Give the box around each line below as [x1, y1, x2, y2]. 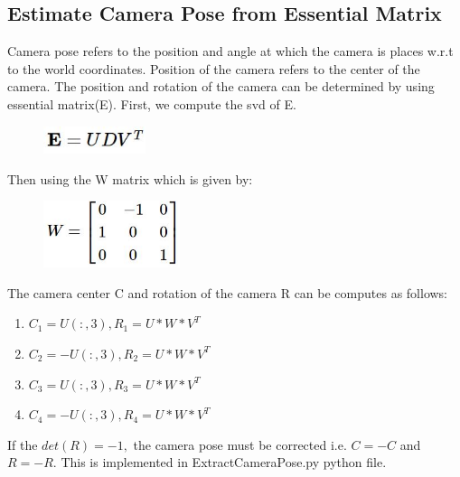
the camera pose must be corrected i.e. [133, 435, 347, 454]
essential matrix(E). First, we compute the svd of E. [7, 94, 296, 113]
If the [7, 435, 38, 454]
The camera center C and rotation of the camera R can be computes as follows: [7, 283, 448, 302]
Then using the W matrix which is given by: [7, 169, 253, 188]
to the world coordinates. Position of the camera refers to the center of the [7, 59, 420, 78]
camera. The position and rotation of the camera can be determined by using [7, 77, 435, 96]
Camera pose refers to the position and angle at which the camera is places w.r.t [7, 42, 454, 61]
